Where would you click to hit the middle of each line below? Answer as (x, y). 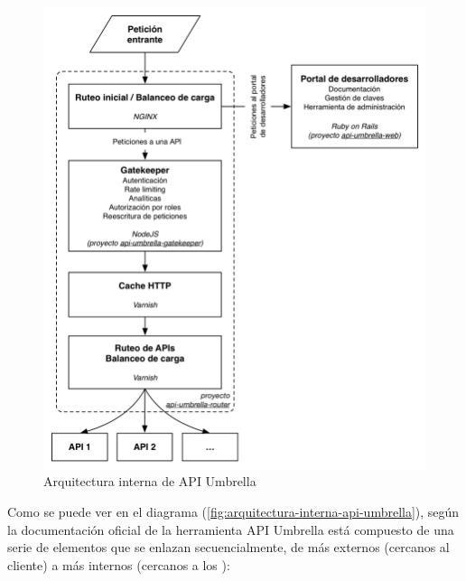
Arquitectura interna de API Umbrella (150, 481)
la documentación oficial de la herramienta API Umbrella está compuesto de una (231, 529)
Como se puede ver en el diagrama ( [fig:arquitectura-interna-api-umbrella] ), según (233, 511)
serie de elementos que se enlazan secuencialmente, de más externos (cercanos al (228, 547)
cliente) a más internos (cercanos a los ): (119, 564)
